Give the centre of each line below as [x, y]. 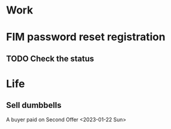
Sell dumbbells [34, 105]
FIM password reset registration [86, 37]
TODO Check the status [50, 58]
